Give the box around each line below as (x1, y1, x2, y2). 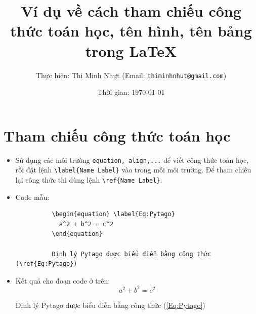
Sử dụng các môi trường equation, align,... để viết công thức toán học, (15, 154, 249, 165)
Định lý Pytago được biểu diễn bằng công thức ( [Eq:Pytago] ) (15, 299, 205, 310)
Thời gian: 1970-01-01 (97, 87, 165, 97)
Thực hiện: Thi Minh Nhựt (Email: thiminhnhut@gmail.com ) (35, 69, 227, 80)
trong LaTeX (85, 40, 177, 61)
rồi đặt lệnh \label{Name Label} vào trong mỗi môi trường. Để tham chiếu (15, 164, 251, 175)
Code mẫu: (15, 191, 50, 202)
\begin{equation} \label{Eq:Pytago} (52, 211, 175, 218)
